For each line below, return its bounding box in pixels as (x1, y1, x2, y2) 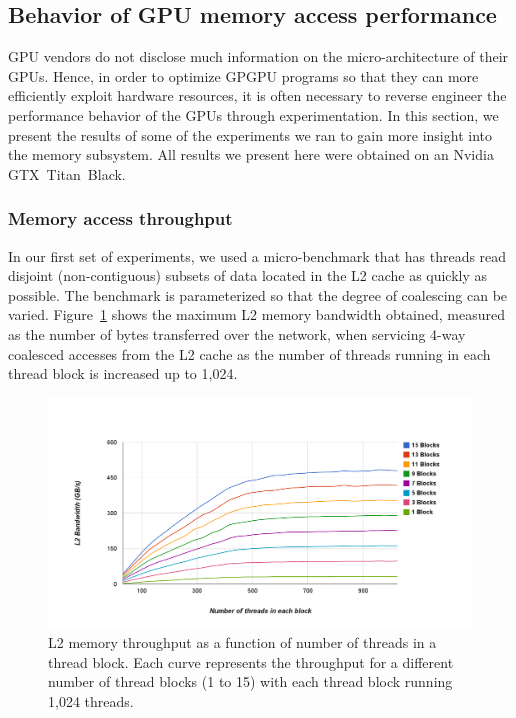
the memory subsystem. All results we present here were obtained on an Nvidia (8, 144, 494, 165)
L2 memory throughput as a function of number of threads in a (48, 631, 437, 652)
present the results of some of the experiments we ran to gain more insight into (8, 124, 492, 145)
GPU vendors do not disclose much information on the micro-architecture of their (8, 46, 509, 67)
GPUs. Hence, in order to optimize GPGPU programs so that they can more (8, 65, 479, 86)
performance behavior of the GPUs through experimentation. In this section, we (8, 104, 499, 125)
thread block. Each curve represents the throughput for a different (48, 651, 454, 672)
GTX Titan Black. (8, 163, 126, 184)
